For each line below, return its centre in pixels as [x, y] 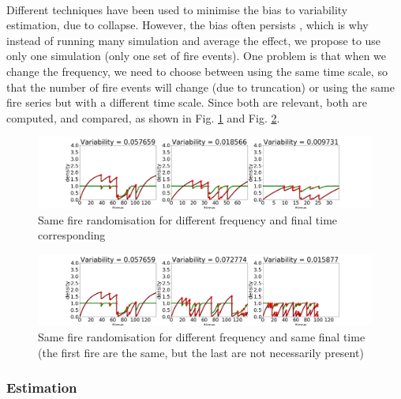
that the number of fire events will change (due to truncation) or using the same [200, 87]
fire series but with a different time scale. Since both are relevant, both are [187, 102]
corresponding [72, 235]
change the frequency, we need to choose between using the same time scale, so [197, 71]
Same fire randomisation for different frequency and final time [188, 219]
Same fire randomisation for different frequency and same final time [202, 337]
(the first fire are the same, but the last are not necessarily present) [201, 352]
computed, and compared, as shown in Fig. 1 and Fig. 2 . [143, 117]
